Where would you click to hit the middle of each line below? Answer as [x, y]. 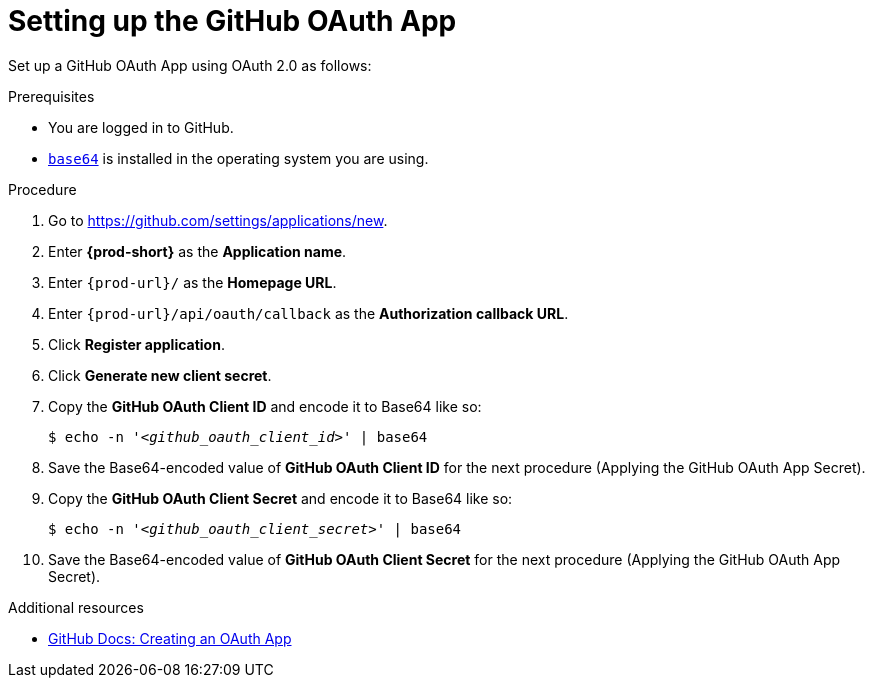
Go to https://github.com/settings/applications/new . [218, 220]
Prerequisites [51, 96]
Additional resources [76, 607]
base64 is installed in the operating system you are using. [238, 158]
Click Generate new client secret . [160, 375]
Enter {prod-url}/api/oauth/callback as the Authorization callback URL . [308, 313]
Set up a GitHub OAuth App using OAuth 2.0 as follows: [190, 65]
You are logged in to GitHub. [141, 127]
